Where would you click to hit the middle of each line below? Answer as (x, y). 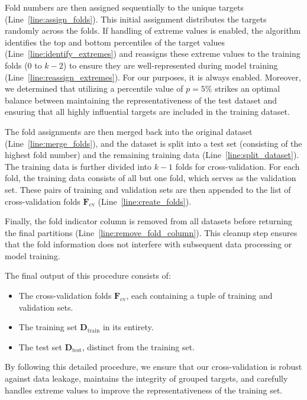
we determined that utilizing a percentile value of (94, 88)
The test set (41, 346)
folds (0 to (23, 65)
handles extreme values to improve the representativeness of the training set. (144, 390)
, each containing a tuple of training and (199, 296)
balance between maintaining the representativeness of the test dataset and (141, 100)
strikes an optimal (248, 88)
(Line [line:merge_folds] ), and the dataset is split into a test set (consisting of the (153, 143)
